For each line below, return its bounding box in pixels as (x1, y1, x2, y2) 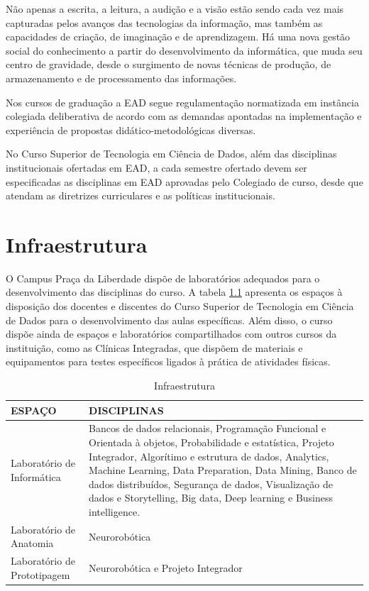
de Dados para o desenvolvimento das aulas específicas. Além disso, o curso (6, 312, 333, 327)
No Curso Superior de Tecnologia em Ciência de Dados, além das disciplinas (6, 146, 337, 161)
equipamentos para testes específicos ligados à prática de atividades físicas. (6, 354, 331, 369)
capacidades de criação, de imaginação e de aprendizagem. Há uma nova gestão (6, 29, 351, 44)
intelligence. (89, 504, 141, 519)
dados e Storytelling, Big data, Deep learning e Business (89, 490, 334, 505)
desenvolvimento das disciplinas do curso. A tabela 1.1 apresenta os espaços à (6, 285, 343, 299)
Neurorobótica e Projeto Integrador (89, 560, 243, 575)
